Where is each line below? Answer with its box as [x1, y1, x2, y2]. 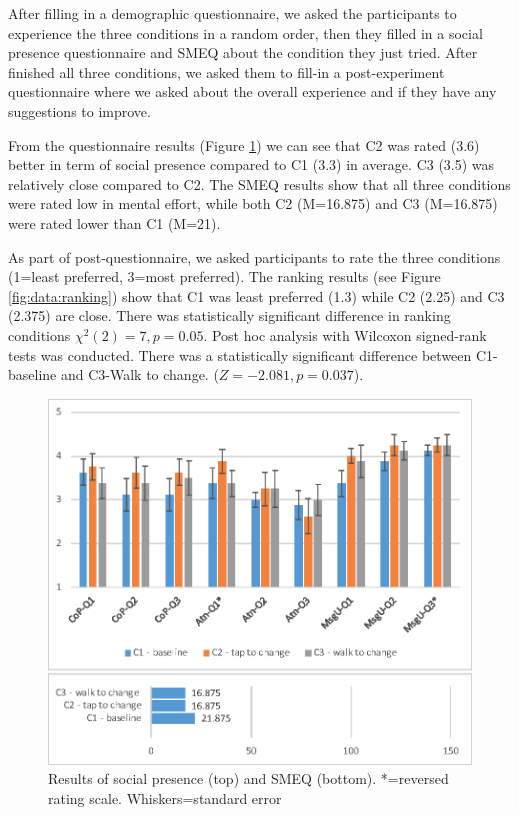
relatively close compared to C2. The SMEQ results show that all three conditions [8, 173, 511, 194]
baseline [8, 364, 57, 385]
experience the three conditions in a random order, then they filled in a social [8, 22, 483, 43]
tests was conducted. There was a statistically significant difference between [8, 344, 472, 365]
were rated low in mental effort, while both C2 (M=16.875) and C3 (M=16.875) [8, 193, 498, 214]
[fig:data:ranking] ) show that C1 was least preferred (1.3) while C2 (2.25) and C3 [8, 285, 505, 306]
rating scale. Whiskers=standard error [48, 788, 282, 809]
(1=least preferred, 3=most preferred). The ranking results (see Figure [8, 266, 441, 287]
